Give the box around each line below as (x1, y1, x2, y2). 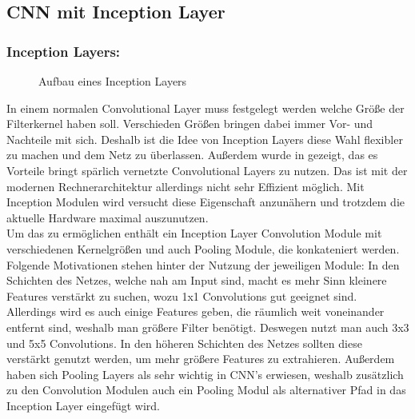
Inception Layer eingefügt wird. (6, 397, 161, 413)
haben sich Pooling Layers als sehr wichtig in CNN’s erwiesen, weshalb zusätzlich (6, 365, 404, 382)
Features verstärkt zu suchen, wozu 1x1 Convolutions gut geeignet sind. (6, 287, 357, 304)
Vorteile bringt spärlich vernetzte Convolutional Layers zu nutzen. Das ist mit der (6, 162, 408, 178)
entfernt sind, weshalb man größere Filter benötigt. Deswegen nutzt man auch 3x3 (6, 318, 409, 335)
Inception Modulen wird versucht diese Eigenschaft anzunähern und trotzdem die (6, 194, 405, 210)
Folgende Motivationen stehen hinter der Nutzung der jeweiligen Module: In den (6, 256, 400, 273)
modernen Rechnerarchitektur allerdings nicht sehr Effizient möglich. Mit (6, 178, 365, 194)
